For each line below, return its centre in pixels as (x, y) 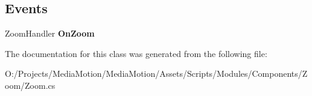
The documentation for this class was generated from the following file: (136, 53)
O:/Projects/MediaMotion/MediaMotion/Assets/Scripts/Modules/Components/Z (156, 73)
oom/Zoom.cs (30, 85)
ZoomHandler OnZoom (50, 33)
